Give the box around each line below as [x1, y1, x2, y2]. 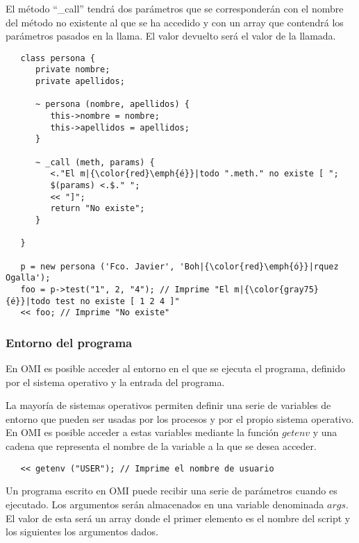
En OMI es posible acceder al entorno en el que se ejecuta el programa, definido [6, 361, 345, 376]
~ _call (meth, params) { [35, 157, 155, 167]
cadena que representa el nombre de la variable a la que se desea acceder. [6, 439, 317, 453]
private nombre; [35, 65, 110, 75]
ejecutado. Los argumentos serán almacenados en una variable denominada [6, 496, 324, 511]
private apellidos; [35, 76, 125, 87]
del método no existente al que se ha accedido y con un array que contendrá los [6, 15, 344, 29]
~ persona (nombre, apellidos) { [35, 99, 190, 110]
